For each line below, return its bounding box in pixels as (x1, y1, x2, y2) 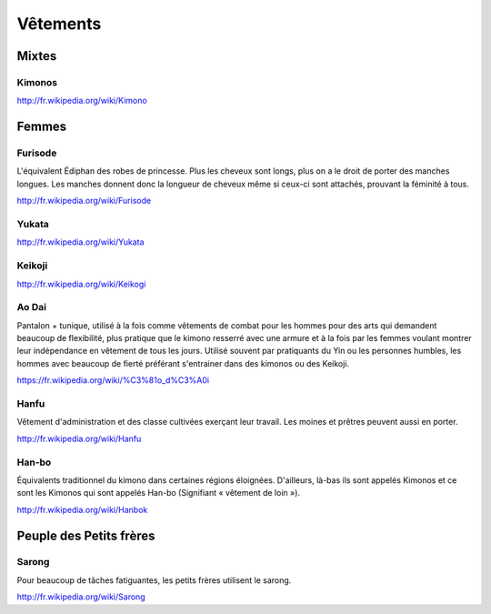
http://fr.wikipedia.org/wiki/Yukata (16, 237, 145, 247)
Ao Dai (16, 301, 47, 314)
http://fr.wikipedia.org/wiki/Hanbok (16, 504, 148, 515)
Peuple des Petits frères (16, 528, 155, 543)
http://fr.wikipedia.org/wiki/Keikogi (16, 278, 146, 289)
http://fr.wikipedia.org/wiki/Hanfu (16, 433, 142, 444)
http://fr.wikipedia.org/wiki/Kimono (16, 96, 147, 106)
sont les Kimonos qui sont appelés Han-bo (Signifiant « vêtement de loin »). (16, 488, 300, 498)
